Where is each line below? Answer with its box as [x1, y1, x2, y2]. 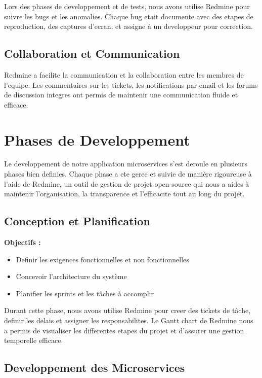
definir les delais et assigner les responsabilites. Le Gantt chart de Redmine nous [4, 315, 253, 326]
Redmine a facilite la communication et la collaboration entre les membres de [4, 69, 244, 80]
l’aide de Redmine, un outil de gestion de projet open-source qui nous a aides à [4, 178, 249, 189]
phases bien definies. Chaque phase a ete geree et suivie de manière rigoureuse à [4, 168, 252, 179]
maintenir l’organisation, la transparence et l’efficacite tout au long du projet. [4, 188, 245, 199]
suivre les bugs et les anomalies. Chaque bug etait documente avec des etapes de [4, 11, 253, 21]
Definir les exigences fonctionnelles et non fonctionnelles [16, 254, 189, 264]
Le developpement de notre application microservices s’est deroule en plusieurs [4, 158, 248, 169]
